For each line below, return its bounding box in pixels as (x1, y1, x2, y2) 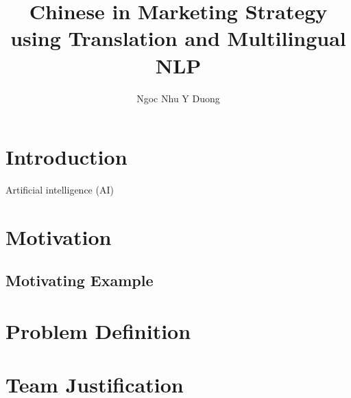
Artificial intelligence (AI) (5, 183, 114, 197)
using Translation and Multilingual (10, 24, 346, 52)
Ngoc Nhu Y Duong (136, 91, 220, 105)
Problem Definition (5, 316, 191, 344)
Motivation (5, 222, 112, 250)
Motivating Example (5, 270, 154, 291)
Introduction (5, 143, 128, 171)
